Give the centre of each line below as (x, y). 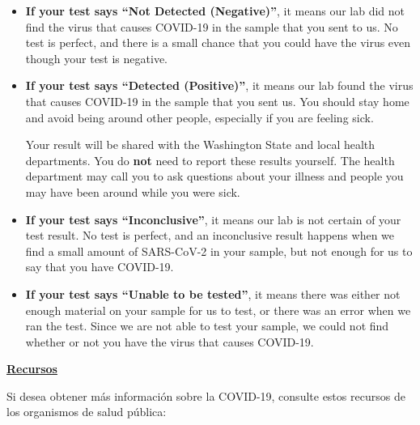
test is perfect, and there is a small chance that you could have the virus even (218, 42)
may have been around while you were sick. (133, 191)
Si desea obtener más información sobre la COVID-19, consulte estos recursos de (206, 395)
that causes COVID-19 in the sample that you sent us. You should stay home (217, 101)
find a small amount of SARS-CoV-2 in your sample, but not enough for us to (219, 251)
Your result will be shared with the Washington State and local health (200, 144)
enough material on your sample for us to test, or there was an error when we (218, 310)
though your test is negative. (96, 58)
